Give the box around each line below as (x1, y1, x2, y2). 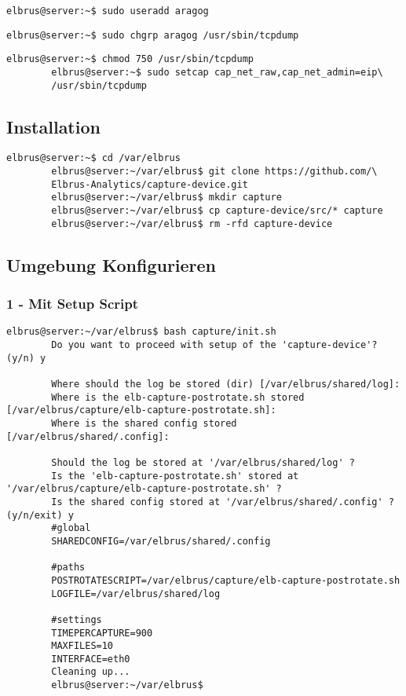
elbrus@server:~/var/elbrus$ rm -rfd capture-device (51, 218, 333, 229)
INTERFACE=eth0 (51, 653, 130, 665)
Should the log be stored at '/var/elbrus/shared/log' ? (51, 456, 355, 468)
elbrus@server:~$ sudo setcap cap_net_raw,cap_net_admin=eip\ (51, 66, 383, 78)
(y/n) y (6, 352, 46, 364)
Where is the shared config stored (51, 418, 237, 430)
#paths (51, 562, 86, 573)
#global (51, 522, 91, 534)
